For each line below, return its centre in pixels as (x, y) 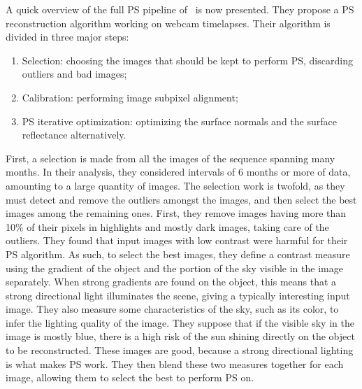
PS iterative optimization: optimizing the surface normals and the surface (179, 121)
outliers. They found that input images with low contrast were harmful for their (177, 240)
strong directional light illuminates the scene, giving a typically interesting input (178, 295)
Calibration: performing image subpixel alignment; (130, 97)
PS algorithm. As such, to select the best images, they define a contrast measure (178, 254)
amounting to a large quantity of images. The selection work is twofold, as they (175, 185)
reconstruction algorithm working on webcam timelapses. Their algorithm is (168, 23)
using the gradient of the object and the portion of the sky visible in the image (174, 268)
